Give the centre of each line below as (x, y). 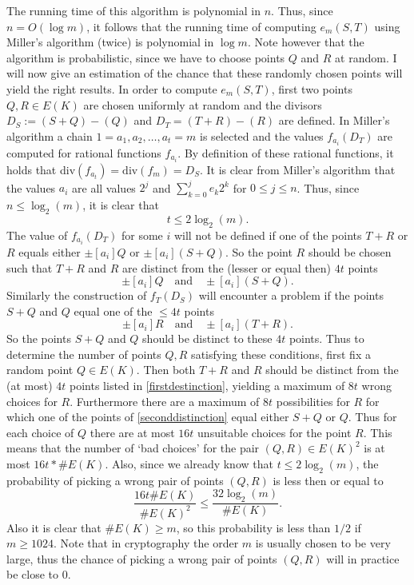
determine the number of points (84, 354)
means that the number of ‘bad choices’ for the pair (133, 448)
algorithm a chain (50, 135)
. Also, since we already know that (189, 464)
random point (40, 370)
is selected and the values (262, 135)
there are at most (132, 432)
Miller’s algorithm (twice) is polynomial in (110, 42)
